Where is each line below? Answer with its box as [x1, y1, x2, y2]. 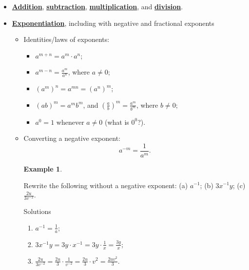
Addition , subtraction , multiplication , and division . [12, 1, 183, 11]
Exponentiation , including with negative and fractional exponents [12, 18, 214, 28]
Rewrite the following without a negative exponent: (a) [23, 180, 188, 190]
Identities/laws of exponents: [23, 34, 110, 44]
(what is [105, 116, 129, 127]
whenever [56, 116, 84, 127]
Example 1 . [23, 163, 62, 174]
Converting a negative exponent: [23, 133, 120, 143]
